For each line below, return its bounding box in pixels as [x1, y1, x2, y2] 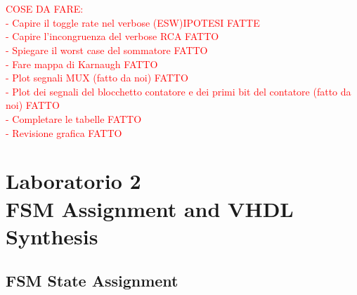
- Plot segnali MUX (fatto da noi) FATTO [6, 70, 188, 85]
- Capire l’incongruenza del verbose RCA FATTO [6, 29, 219, 44]
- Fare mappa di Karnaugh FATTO [6, 56, 158, 71]
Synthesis [6, 221, 98, 250]
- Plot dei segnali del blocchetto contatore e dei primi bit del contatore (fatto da [6, 84, 351, 98]
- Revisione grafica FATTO [6, 125, 122, 140]
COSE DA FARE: [6, 1, 84, 16]
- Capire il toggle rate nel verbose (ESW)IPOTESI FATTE [6, 15, 260, 29]
